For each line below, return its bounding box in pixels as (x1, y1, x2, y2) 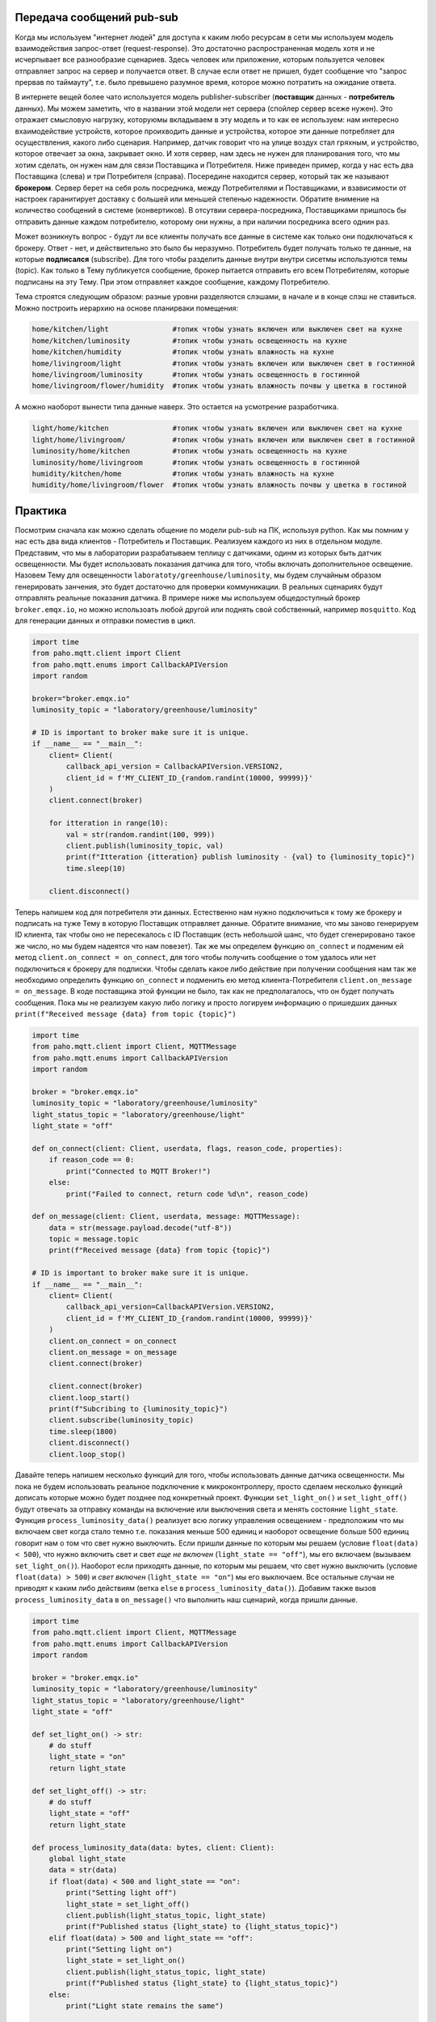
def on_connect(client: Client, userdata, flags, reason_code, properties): (31, 1144, 343, 1153)
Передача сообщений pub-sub (15, 11, 179, 24)
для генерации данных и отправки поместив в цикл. (15, 615, 196, 625)
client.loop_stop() (48, 1449, 127, 1459)
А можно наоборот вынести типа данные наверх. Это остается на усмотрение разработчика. (15, 402, 339, 412)
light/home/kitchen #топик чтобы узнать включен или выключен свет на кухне (31, 424, 403, 433)
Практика (15, 504, 67, 518)
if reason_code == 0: (48, 1155, 135, 1165)
